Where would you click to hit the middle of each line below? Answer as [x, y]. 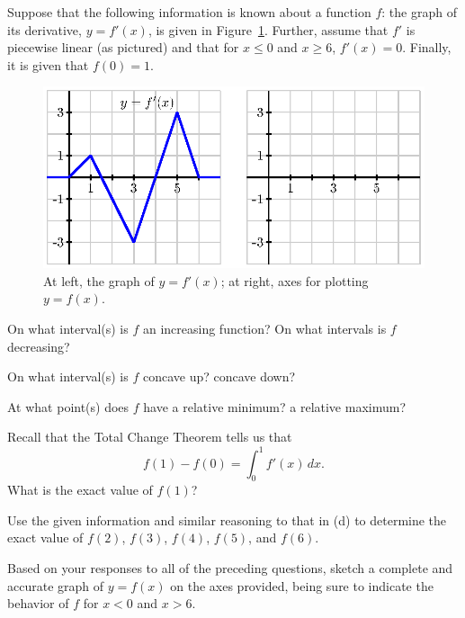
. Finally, [427, 47]
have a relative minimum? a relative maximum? [275, 406]
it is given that [48, 64]
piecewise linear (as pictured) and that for [123, 47]
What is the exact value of [80, 490]
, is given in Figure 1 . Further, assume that [268, 29]
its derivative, [45, 29]
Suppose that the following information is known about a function [189, 12]
